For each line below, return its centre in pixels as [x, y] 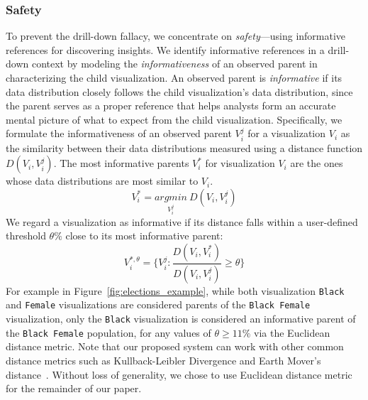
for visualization [240, 163]
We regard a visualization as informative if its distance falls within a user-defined [182, 221]
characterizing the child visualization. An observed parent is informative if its [174, 77]
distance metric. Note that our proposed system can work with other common [175, 346]
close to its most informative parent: [144, 236]
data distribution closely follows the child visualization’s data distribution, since [179, 91]
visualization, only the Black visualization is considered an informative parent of [181, 319]
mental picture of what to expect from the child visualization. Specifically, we [174, 119]
